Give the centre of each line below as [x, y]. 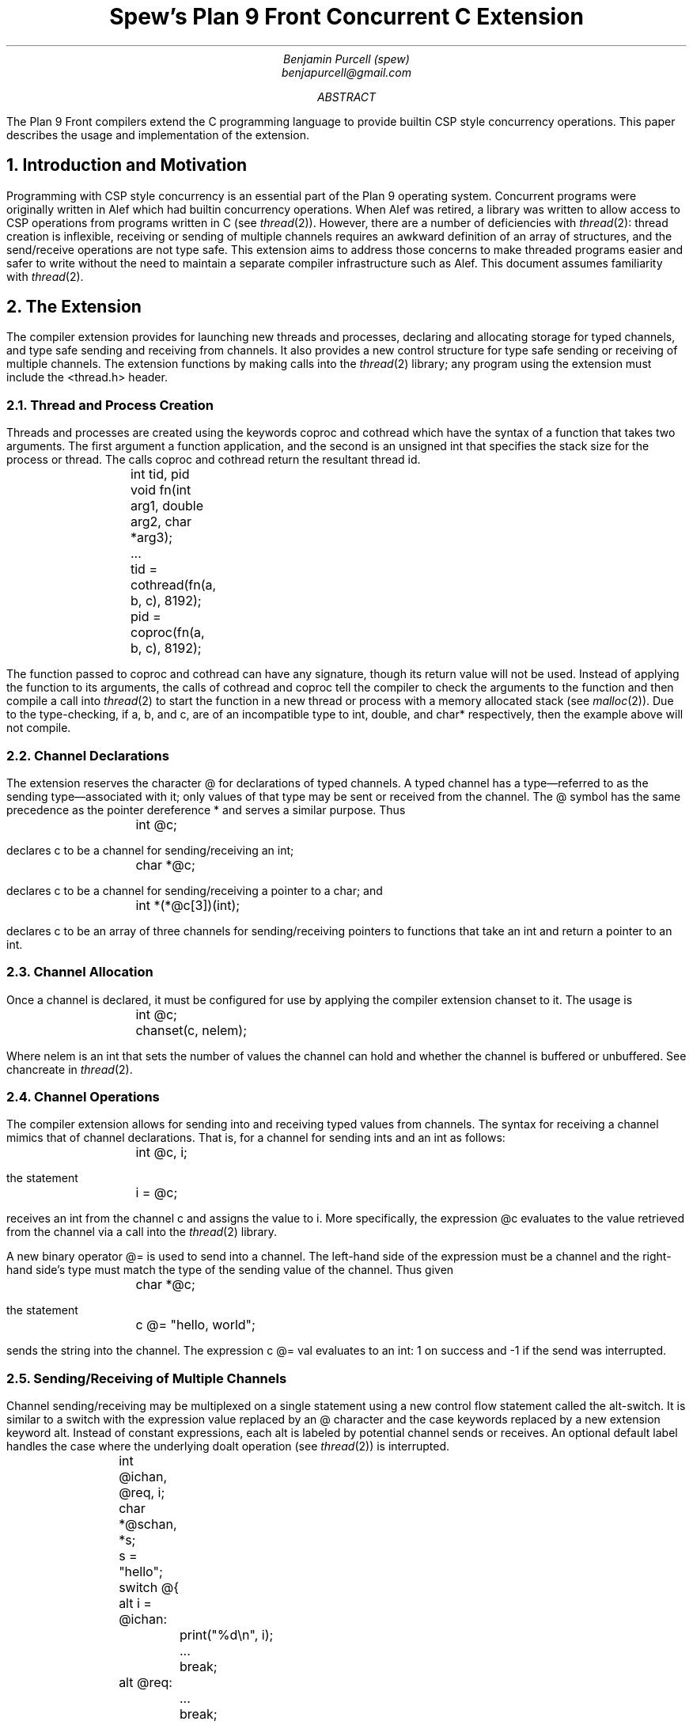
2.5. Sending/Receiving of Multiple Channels [147, 1378]
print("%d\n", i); [226, 1635]
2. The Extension [74, 307]
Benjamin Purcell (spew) [346, 59]
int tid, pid [160, 474]
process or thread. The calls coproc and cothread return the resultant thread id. [214, 460]
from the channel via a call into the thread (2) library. [142, 1232]
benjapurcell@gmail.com [346, 72]
